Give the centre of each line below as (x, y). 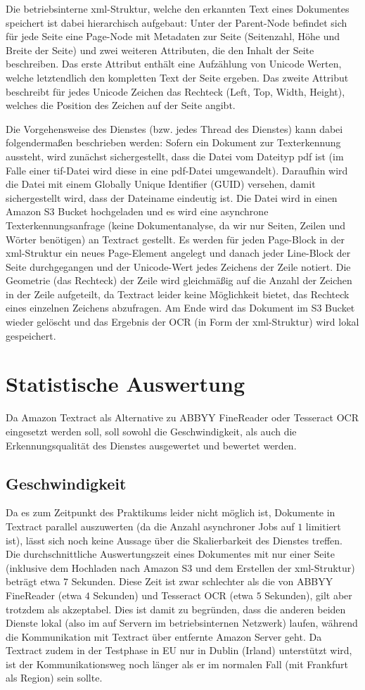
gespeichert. (31, 335)
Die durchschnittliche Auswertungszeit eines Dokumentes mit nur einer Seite (170, 554)
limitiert (323, 526)
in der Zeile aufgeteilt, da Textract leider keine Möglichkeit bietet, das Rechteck (178, 294)
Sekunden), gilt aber (308, 595)
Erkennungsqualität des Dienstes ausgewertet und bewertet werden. (151, 445)
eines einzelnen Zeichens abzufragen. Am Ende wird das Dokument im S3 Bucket (180, 308)
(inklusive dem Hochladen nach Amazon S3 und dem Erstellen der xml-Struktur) (180, 567)
